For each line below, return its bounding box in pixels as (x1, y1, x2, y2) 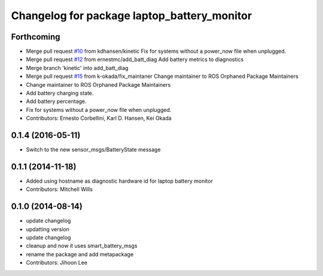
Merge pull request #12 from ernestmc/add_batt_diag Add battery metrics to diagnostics (26, 56, 244, 63)
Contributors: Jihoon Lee (26, 259, 88, 266)
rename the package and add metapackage (26, 250, 134, 257)
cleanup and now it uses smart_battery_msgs (26, 242, 138, 250)
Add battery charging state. (26, 90, 94, 97)
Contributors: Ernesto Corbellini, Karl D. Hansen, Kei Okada (26, 114, 172, 122)
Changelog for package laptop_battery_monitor (11, 9, 252, 22)
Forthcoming (11, 32, 60, 42)
